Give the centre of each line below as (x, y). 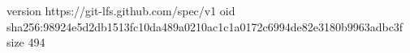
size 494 (26, 42)
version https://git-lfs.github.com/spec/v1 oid (121, 10)
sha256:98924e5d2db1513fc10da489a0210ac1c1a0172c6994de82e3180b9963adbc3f (205, 26)
